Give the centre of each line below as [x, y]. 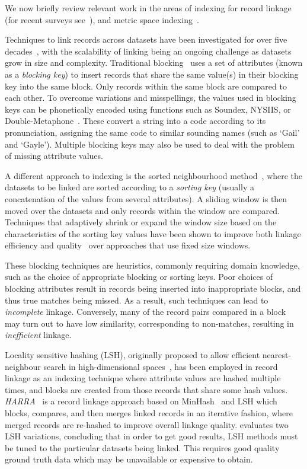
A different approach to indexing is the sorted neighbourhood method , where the [154, 175]
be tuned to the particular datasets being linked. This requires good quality [142, 447]
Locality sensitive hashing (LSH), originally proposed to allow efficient [132, 355]
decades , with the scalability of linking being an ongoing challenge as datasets [148, 51]
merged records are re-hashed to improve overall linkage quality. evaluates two [147, 424]
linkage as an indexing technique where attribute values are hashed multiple [143, 378]
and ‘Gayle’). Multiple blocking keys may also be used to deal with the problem [150, 144]
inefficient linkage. [38, 335]
